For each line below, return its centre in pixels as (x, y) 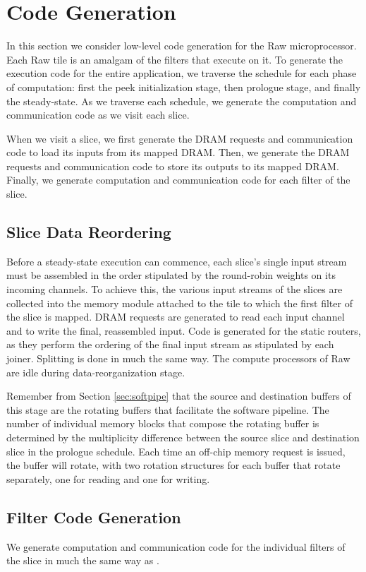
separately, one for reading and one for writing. (108, 478)
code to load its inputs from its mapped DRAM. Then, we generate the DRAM (178, 152)
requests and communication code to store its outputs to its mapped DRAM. (173, 166)
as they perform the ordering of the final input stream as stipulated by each (170, 344)
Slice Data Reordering (89, 232)
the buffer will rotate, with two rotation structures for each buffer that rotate (173, 465)
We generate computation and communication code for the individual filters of (176, 546)
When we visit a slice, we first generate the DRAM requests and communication (180, 138)
